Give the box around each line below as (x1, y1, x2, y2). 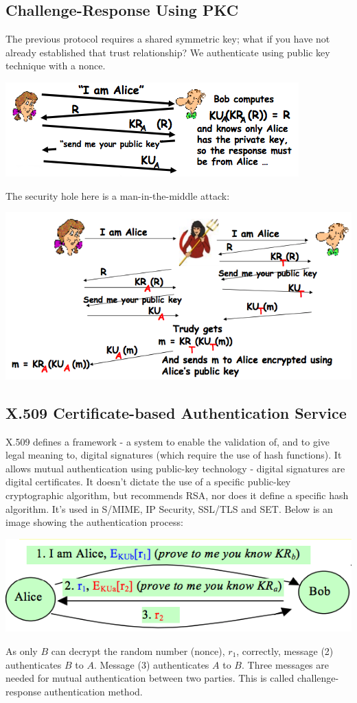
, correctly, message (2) (236, 643, 334, 658)
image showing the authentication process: (5, 515, 183, 529)
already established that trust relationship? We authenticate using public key (5, 45, 330, 59)
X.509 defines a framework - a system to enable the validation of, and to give (5, 434, 330, 448)
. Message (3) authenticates (93, 657, 209, 671)
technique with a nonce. (5, 58, 106, 73)
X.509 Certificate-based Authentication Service (5, 402, 347, 423)
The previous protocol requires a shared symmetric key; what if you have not (5, 32, 330, 46)
